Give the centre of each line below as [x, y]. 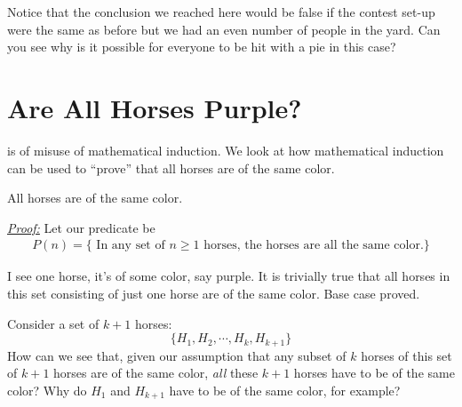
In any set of [131, 246]
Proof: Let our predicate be [81, 227]
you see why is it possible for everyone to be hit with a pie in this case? [202, 47]
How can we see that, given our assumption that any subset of [177, 355]
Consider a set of [53, 323]
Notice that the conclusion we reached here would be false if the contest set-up [221, 12]
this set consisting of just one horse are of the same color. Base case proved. [214, 293]
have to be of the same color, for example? [285, 390]
